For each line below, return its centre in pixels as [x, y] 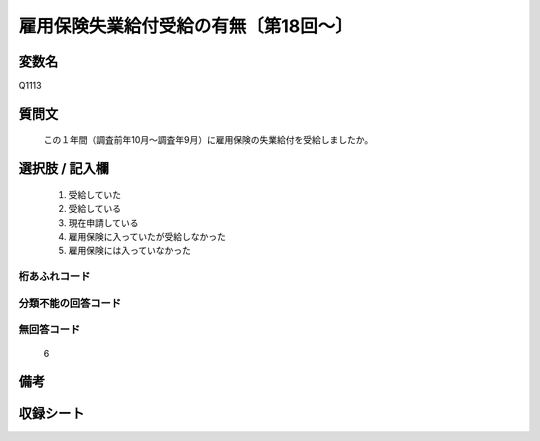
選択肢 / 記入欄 [64, 168]
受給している [95, 209]
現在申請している [103, 222]
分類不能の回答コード [70, 303]
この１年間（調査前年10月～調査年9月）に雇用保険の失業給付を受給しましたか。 [208, 140]
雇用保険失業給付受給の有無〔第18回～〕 [186, 26]
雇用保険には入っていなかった [130, 251]
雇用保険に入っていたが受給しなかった [147, 237]
